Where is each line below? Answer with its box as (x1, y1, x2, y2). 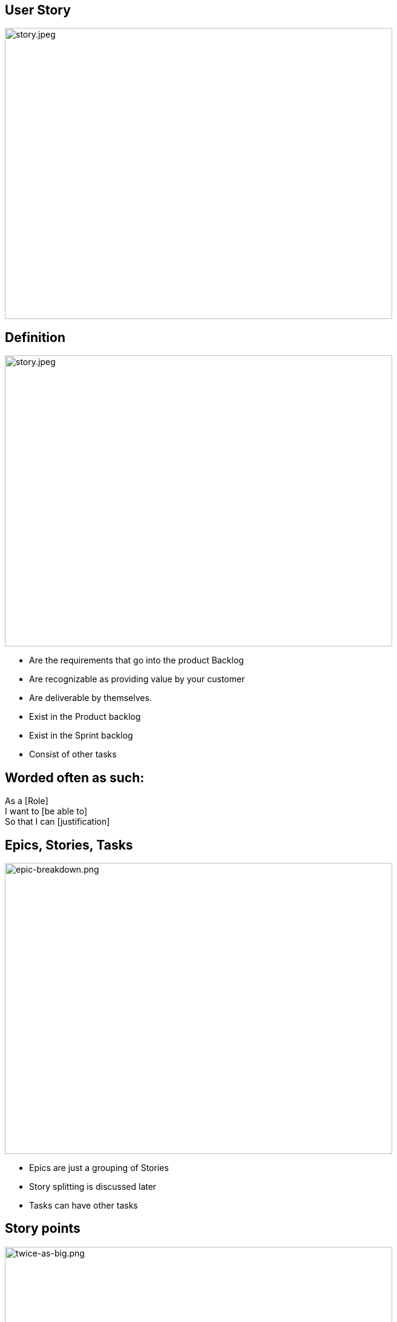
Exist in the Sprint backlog (29, 730, 133, 741)
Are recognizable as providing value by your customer (29, 674, 245, 685)
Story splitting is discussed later (29, 1181, 157, 1192)
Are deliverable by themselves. (29, 693, 152, 703)
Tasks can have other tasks (29, 1200, 138, 1210)
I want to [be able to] (5, 806, 88, 817)
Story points (5, 1221, 80, 1236)
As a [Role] (5, 796, 48, 807)
